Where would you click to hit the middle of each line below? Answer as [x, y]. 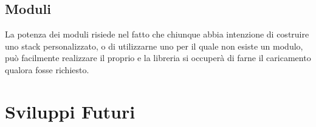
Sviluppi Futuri [70, 111]
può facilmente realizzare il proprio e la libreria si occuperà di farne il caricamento [158, 58]
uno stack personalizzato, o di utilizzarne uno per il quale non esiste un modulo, [154, 46]
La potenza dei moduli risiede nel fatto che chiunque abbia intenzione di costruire [157, 34]
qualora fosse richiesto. [47, 69]
